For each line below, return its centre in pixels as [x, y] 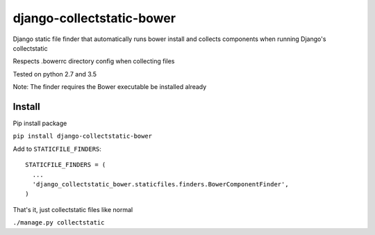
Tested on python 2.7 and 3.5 [55, 74]
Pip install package [40, 123]
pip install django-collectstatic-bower [83, 136]
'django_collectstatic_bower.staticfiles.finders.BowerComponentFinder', [160, 184]
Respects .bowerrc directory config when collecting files [94, 61]
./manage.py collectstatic [59, 223]
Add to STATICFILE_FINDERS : [57, 149]
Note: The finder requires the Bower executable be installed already [110, 87]
